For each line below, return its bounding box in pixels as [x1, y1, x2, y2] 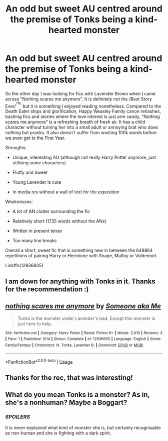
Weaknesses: [5, 199, 33, 205]
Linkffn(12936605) [5, 262, 43, 269]
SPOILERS [5, 413, 30, 420]
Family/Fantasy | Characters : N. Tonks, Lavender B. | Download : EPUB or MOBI [5, 343, 143, 348]
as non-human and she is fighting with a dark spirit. [5, 430, 111, 436]
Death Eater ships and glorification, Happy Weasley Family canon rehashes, [5, 108, 161, 115]
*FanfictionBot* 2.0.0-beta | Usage [5, 358, 73, 365]
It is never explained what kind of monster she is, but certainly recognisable [5, 425, 161, 431]
